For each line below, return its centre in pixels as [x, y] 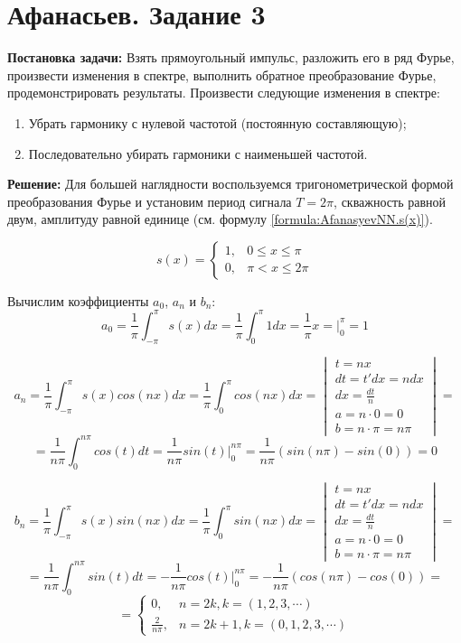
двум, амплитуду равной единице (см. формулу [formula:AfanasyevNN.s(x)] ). [220, 219]
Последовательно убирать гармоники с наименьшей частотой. [198, 153]
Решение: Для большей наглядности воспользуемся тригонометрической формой [230, 184]
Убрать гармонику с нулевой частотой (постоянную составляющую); [217, 122]
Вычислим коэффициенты [78, 300]
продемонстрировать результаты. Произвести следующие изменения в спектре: [224, 93]
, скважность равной [390, 201]
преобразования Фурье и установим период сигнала [150, 201]
